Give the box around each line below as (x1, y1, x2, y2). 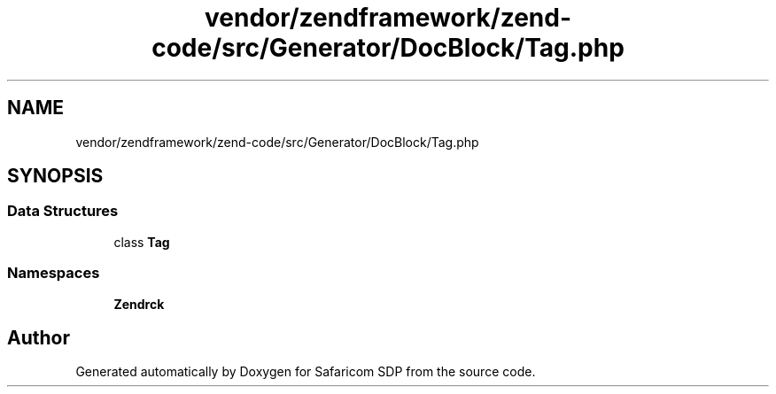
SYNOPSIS (7, 165, 104, 188)
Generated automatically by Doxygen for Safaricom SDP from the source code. (75, 364, 536, 380)
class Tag (113, 234, 170, 250)
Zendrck (113, 296, 165, 312)
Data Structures (7, 202, 119, 220)
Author (7, 326, 70, 349)
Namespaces (7, 264, 100, 282)
